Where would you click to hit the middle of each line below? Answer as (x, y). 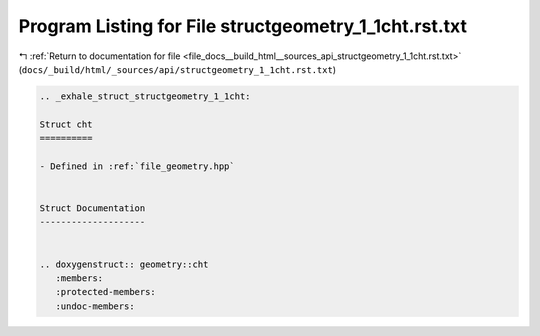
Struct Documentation (92, 208)
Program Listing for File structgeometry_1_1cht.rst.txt (242, 26)
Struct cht (66, 124)
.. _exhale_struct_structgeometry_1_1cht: (145, 96)
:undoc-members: (95, 306)
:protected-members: (106, 292)
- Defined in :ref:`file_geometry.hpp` (137, 166)
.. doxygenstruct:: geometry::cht (124, 264)
